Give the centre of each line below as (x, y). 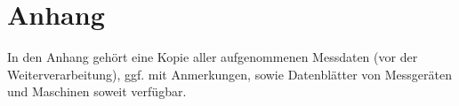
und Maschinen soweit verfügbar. (97, 91)
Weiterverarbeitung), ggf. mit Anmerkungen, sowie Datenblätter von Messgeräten (230, 74)
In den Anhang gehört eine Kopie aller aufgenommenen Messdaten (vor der (213, 57)
